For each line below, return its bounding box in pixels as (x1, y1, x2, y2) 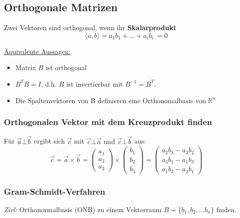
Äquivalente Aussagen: (4, 46, 71, 56)
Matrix (15, 62, 36, 73)
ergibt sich (34, 136, 65, 146)
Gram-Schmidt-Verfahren (4, 185, 105, 197)
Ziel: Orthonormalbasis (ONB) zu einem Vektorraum (4, 204, 162, 214)
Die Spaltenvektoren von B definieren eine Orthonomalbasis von (15, 95, 206, 105)
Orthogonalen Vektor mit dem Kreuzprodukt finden (4, 116, 212, 128)
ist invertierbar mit (66, 78, 123, 89)
